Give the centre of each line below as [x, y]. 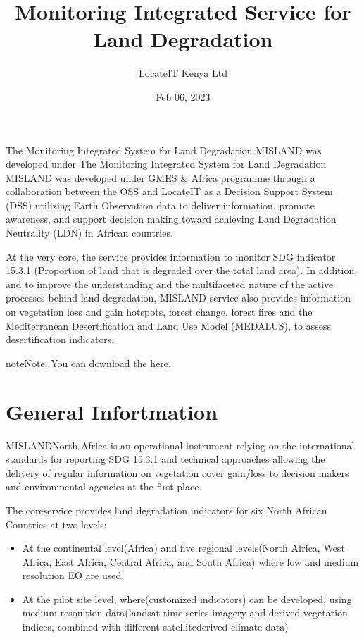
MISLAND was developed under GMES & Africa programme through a [161, 177]
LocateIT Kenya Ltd [183, 73]
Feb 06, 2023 [183, 96]
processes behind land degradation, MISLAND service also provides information [178, 298]
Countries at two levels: [56, 524]
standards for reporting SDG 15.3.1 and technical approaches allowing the [165, 459]
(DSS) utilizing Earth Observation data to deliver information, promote [161, 205]
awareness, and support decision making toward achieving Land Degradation [171, 219]
